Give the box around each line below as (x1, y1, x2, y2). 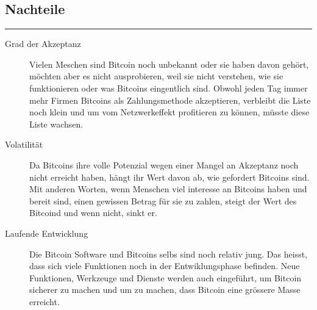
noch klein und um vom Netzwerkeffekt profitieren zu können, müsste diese (29, 106, 310, 118)
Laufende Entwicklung (5, 226, 88, 239)
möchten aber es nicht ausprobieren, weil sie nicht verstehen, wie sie (29, 70, 283, 82)
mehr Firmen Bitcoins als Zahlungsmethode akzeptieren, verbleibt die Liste (29, 93, 311, 106)
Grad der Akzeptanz (5, 37, 81, 50)
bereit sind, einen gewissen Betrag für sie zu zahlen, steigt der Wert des (29, 194, 297, 207)
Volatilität (5, 138, 43, 151)
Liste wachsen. (29, 117, 84, 130)
